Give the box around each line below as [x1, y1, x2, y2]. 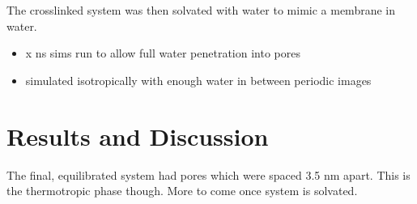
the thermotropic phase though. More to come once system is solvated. [6, 182, 358, 199]
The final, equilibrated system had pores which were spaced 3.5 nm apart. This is [6, 166, 411, 183]
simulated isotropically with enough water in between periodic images [25, 71, 372, 88]
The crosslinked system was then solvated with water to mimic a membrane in [6, 2, 395, 18]
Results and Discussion [6, 119, 269, 152]
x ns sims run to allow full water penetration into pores [25, 45, 300, 62]
